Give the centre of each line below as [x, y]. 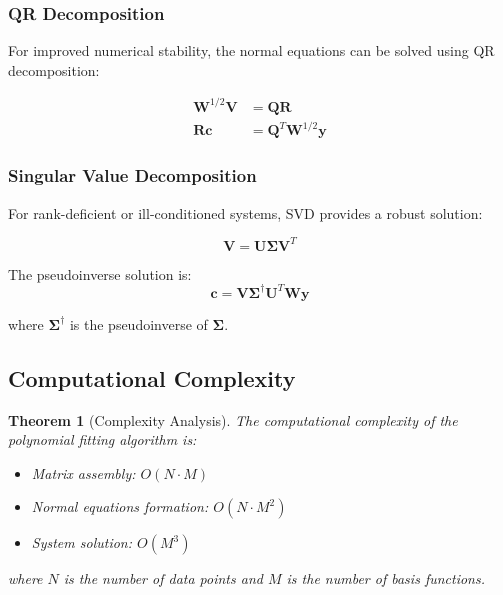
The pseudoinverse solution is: [100, 273]
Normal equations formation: [120, 506]
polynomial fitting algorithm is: [102, 439]
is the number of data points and [163, 578]
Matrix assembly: [83, 472]
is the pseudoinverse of [138, 323]
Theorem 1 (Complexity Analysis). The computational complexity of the [233, 419]
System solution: [81, 542]
